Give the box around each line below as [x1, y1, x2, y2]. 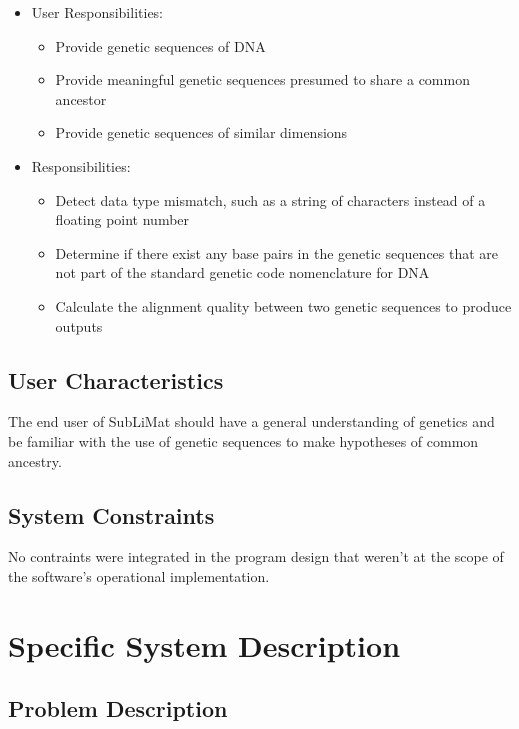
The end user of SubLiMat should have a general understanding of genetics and [8, 411, 495, 432]
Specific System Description [8, 624, 401, 665]
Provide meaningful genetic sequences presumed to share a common [55, 69, 470, 90]
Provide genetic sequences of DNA [55, 35, 266, 56]
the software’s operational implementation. [8, 565, 270, 586]
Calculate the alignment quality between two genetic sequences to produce [55, 295, 512, 316]
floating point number [55, 209, 190, 230]
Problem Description [8, 693, 228, 724]
